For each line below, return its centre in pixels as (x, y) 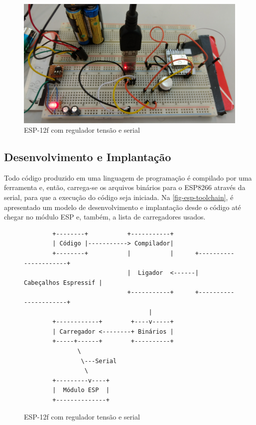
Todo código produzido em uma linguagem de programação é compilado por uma (128, 177)
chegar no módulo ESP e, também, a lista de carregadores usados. (105, 217)
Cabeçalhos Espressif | (63, 283)
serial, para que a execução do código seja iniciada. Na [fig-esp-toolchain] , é (119, 197)
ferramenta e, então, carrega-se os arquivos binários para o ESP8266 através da (125, 187)
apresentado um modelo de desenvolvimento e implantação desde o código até (123, 207)
